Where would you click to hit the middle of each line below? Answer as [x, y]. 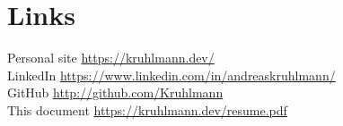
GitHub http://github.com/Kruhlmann [115, 92]
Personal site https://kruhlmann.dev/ [111, 58]
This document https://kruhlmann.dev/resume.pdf [147, 109]
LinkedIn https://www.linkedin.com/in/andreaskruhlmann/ [171, 75]
